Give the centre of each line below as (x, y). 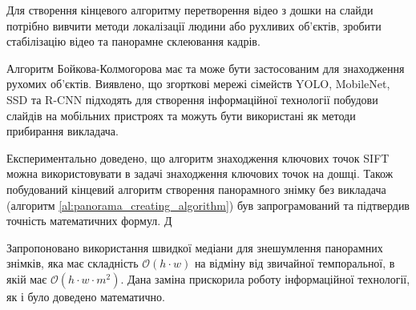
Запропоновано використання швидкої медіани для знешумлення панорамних (195, 247)
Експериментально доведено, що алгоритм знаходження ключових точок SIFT (198, 157)
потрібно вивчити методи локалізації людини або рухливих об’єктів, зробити (194, 25)
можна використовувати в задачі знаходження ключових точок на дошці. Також (200, 173)
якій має (27, 278)
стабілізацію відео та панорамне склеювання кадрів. (133, 41)
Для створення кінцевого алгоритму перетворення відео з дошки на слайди (190, 10)
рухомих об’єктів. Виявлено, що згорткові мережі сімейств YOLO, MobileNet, (198, 84)
